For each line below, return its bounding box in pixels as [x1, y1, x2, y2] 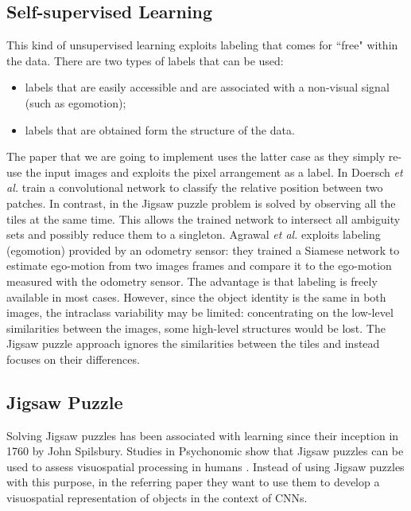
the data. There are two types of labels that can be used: [6, 52, 284, 68]
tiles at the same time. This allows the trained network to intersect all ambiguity [6, 210, 401, 227]
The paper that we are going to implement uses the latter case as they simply [6, 148, 386, 165]
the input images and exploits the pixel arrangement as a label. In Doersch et [25, 163, 403, 180]
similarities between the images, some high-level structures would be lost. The [6, 319, 386, 336]
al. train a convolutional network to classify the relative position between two [6, 179, 383, 196]
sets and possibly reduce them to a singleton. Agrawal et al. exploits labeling [6, 226, 381, 243]
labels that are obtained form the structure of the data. [25, 121, 295, 138]
